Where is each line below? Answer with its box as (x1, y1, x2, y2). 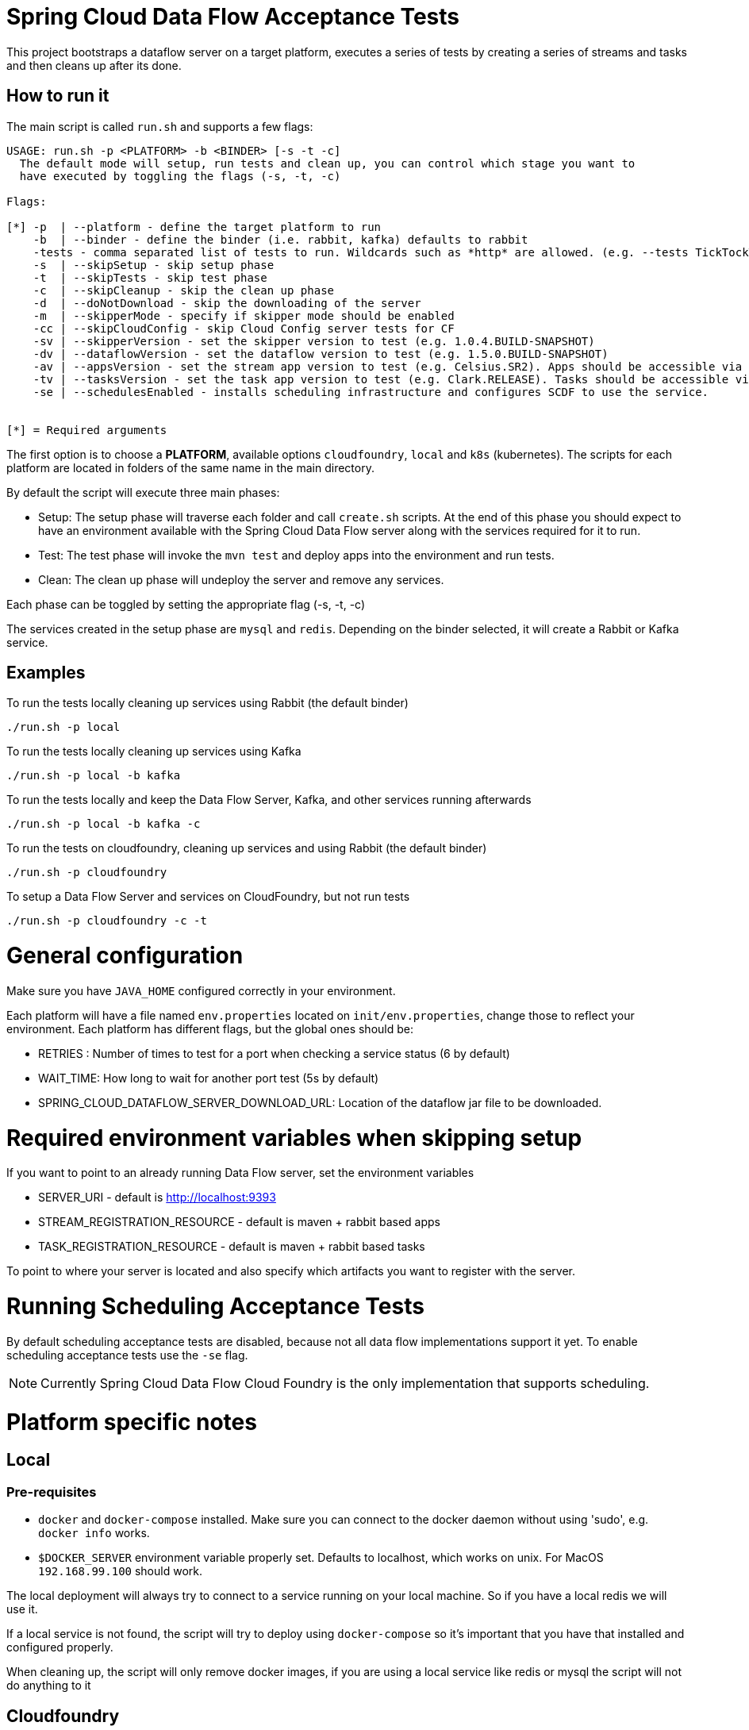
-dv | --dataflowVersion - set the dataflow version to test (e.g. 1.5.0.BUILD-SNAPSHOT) (33, 347, 609, 360)
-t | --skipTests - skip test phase (33, 271, 267, 284)
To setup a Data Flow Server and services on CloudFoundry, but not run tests (6, 890, 410, 904)
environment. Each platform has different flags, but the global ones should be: (6, 1021, 413, 1036)
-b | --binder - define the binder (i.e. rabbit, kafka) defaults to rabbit (33, 233, 528, 246)
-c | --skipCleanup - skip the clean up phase (33, 283, 335, 297)
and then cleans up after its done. (6, 58, 182, 72)
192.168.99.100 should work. (38, 1564, 202, 1578)
